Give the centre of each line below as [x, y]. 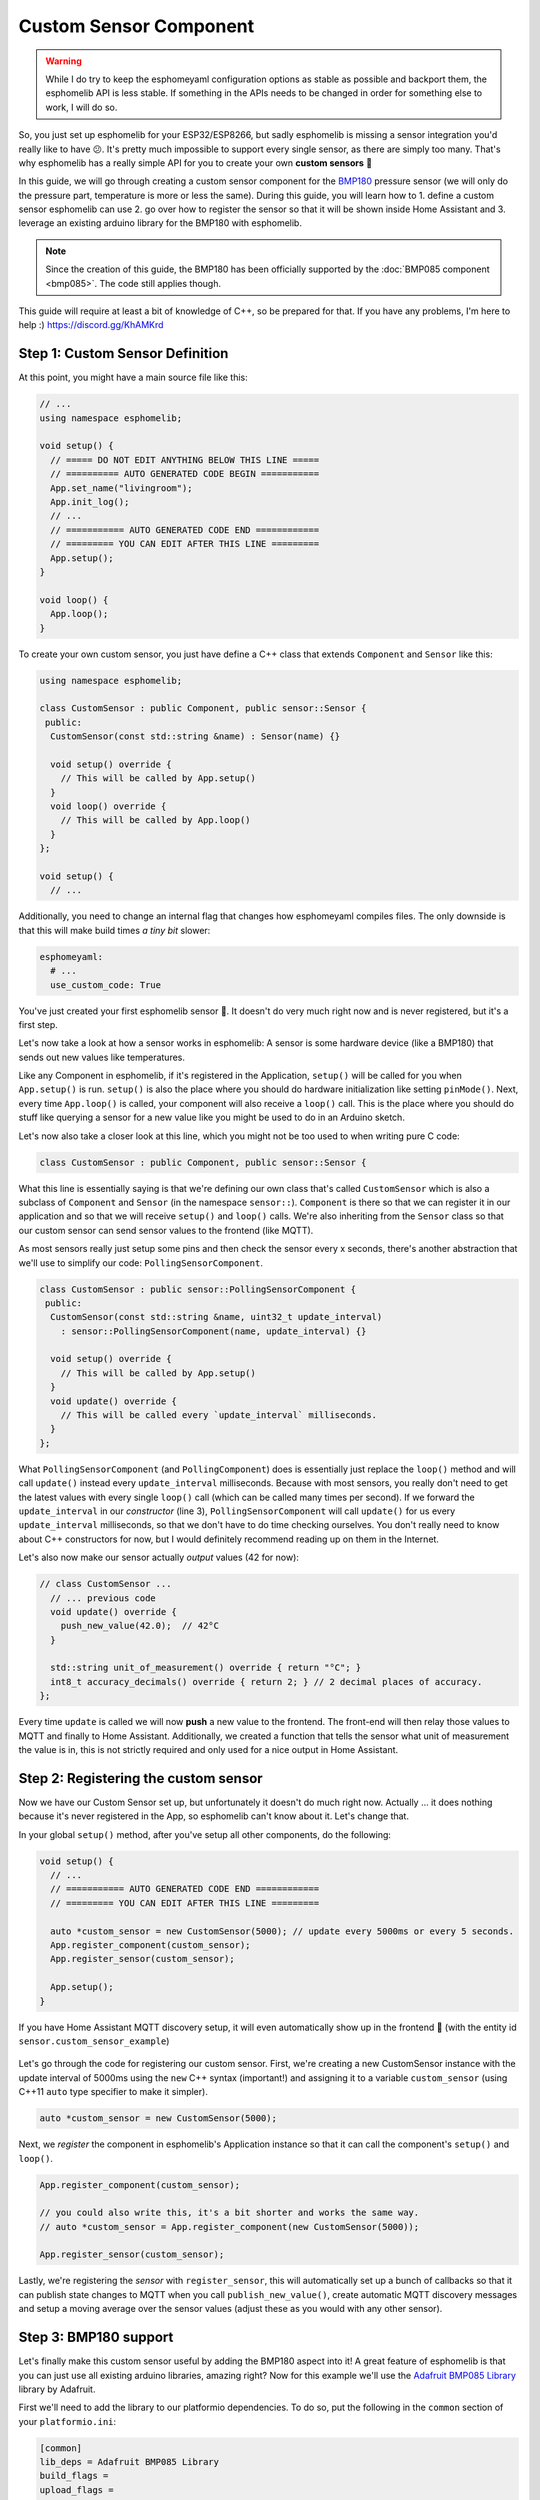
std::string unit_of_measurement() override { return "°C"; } [206, 1668]
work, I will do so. [81, 107]
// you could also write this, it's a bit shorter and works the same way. [229, 2213]
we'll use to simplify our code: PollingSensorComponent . [141, 1262]
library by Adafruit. [57, 2389]
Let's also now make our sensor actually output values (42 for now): [159, 1557]
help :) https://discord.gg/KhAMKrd [91, 325]
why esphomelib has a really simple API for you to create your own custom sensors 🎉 [195, 162]
